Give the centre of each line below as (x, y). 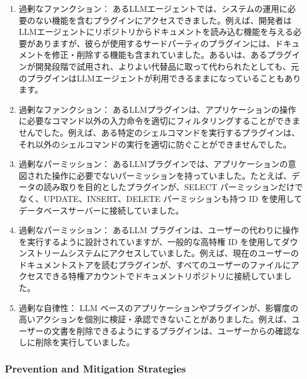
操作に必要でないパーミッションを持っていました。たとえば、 (172, 175)
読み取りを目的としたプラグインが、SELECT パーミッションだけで (173, 187)
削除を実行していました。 (85, 342)
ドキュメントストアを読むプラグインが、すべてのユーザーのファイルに (155, 264)
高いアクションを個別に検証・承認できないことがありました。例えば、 (155, 319)
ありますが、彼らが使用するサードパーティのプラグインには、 (155, 43)
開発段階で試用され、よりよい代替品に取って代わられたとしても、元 (167, 66)
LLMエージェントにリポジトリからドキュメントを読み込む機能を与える (156, 32)
